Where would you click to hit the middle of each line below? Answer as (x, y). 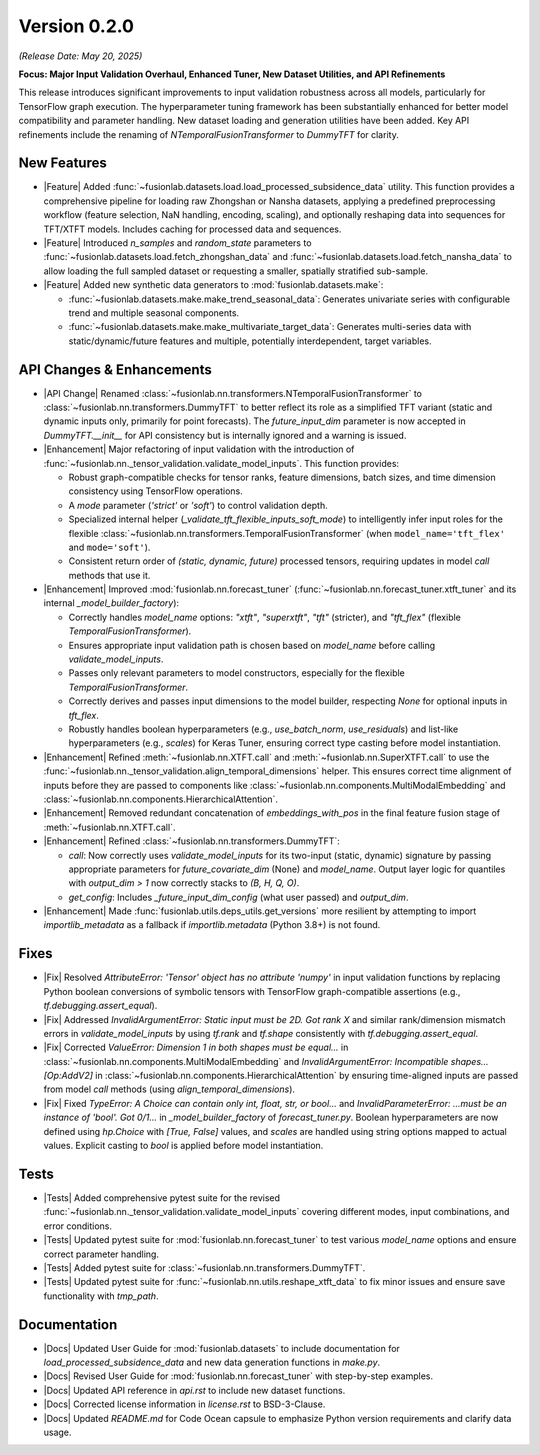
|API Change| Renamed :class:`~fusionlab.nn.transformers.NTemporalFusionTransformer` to (232, 393)
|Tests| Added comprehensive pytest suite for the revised (161, 1197)
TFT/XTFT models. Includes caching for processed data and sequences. (192, 229)
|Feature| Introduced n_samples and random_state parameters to (177, 242)
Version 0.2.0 (76, 26)
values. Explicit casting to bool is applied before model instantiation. (183, 1146)
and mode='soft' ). (109, 547)
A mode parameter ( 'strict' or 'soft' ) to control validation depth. (198, 505)
